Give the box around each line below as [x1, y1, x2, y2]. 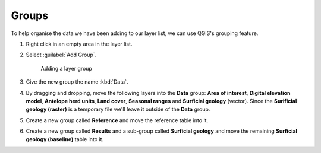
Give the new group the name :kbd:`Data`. [26, 78, 128, 85]
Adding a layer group [40, 65, 92, 72]
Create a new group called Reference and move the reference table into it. [26, 116, 208, 124]
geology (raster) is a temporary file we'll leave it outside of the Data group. [26, 106, 210, 113]
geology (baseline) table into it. [26, 136, 104, 143]
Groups [11, 9, 49, 22]
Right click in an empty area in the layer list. [26, 40, 133, 47]
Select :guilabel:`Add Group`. [26, 51, 97, 59]
